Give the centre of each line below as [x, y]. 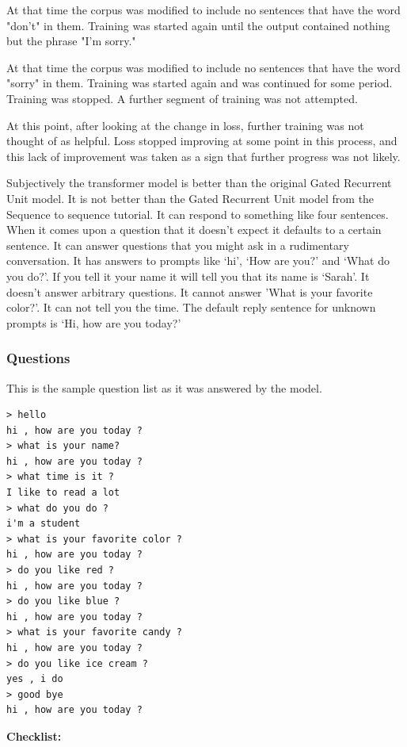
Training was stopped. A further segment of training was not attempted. [182, 98]
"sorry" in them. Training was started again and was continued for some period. [200, 83]
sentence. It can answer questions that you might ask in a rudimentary [178, 245]
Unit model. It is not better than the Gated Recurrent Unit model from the [190, 198]
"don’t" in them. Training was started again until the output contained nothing [198, 25]
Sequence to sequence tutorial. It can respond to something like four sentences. [198, 214]
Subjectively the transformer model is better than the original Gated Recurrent [199, 183]
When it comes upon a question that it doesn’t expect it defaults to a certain [194, 230]
